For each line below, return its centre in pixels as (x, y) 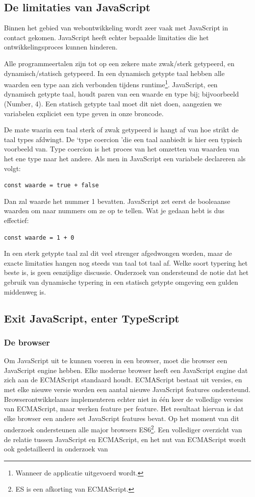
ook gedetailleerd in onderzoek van (56, 449)
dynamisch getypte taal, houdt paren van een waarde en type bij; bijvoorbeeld (121, 94)
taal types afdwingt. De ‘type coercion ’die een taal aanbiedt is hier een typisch (123, 139)
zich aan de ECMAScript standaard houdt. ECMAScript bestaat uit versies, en (123, 380)
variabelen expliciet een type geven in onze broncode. (84, 113)
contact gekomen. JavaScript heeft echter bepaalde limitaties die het (106, 37)
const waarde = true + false (51, 186)
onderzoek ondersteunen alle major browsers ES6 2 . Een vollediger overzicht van (123, 429)
